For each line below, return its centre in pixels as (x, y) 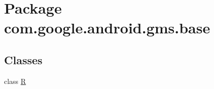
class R (15, 81)
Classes (23, 59)
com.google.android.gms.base (107, 28)
